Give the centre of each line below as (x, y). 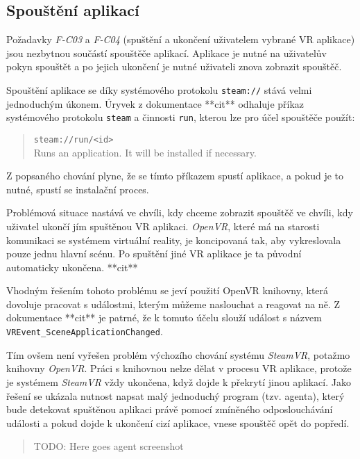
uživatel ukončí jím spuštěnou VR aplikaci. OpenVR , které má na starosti (163, 226)
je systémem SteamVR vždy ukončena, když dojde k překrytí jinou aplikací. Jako (179, 381)
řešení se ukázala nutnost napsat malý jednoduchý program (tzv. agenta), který (175, 395)
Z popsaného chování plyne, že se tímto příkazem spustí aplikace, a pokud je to (175, 176)
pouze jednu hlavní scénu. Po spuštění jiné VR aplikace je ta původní (154, 253)
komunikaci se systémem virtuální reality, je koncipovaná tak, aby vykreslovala (174, 240)
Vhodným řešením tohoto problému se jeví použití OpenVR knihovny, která (168, 290)
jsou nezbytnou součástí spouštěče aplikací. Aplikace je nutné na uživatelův (166, 53)
